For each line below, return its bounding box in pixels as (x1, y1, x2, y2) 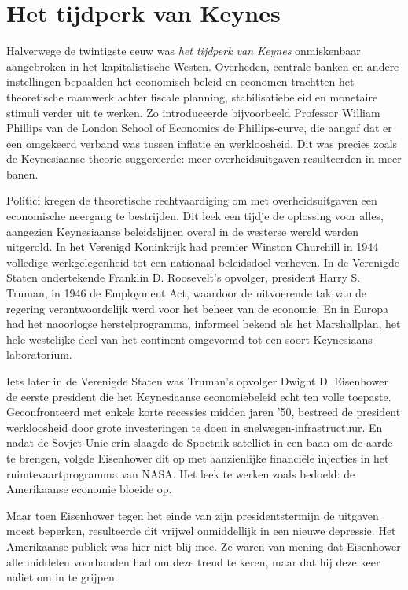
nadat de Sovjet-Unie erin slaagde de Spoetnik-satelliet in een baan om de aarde (6, 434, 393, 451)
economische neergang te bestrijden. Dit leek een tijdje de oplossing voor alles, (6, 208, 384, 224)
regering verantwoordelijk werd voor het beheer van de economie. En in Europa (6, 300, 389, 316)
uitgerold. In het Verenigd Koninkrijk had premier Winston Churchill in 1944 (6, 238, 379, 255)
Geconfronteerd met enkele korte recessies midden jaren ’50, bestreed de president (6, 404, 401, 420)
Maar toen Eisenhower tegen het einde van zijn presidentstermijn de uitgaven (6, 507, 379, 523)
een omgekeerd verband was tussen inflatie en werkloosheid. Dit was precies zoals (6, 135, 398, 151)
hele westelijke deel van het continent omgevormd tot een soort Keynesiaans (6, 330, 373, 347)
